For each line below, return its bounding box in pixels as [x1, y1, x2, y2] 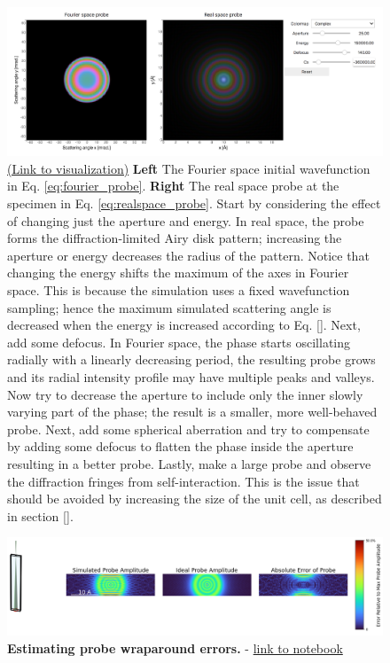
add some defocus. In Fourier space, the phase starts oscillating [7, 332, 351, 351]
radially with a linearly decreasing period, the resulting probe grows [7, 350, 376, 369]
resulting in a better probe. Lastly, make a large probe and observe [7, 454, 371, 472]
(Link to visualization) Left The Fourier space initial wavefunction [7, 159, 370, 177]
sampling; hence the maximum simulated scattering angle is [7, 298, 331, 316]
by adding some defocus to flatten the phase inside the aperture [7, 437, 354, 456]
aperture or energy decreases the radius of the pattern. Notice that [7, 246, 370, 264]
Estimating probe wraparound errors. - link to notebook [7, 638, 343, 657]
